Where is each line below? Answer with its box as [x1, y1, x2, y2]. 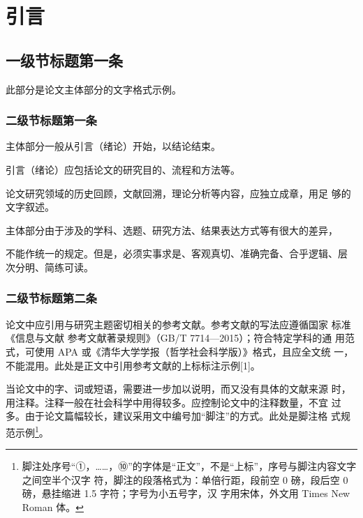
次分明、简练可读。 [6, 259, 94, 274]
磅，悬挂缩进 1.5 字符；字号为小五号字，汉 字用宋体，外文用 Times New [22, 486, 350, 501]
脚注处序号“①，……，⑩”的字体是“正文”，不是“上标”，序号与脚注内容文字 [22, 459, 357, 473]
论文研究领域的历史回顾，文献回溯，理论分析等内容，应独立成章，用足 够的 [6, 185, 351, 200]
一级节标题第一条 [6, 49, 123, 70]
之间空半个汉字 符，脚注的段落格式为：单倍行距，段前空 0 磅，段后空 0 [22, 472, 348, 487]
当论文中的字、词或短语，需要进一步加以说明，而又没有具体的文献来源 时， [6, 381, 351, 396]
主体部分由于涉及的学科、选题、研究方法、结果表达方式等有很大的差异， [6, 222, 338, 237]
